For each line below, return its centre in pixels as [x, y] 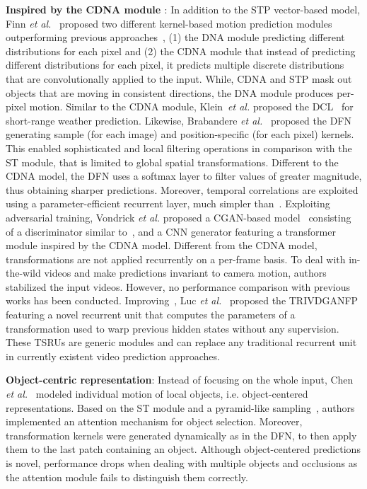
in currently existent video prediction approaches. [113, 356]
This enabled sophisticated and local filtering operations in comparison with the [179, 148]
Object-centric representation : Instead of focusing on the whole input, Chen [180, 380]
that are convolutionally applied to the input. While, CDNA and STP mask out [179, 78]
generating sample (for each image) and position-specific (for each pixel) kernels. [180, 134]
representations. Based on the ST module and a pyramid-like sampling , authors [180, 407]
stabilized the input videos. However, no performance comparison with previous [178, 286]
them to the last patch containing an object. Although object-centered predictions [183, 449]
